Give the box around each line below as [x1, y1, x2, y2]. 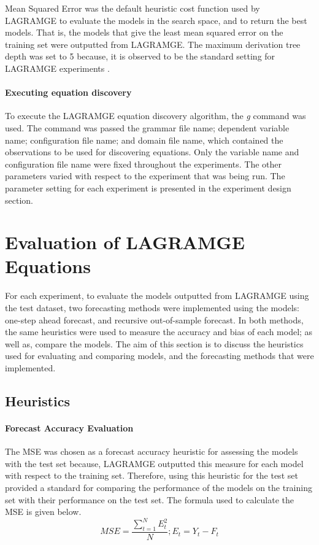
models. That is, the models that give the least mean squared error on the [5, 26, 283, 39]
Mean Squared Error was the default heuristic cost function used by [5, 2, 260, 14]
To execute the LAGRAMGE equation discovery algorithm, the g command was [5, 109, 306, 122]
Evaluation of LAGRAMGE [5, 230, 245, 255]
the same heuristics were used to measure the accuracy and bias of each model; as [5, 325, 313, 338]
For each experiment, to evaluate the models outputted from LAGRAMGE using [5, 289, 309, 302]
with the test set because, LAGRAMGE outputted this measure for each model [5, 457, 304, 470]
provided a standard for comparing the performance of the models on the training [5, 481, 312, 493]
